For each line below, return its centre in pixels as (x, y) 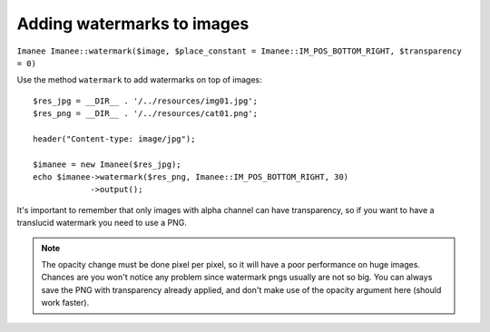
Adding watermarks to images (133, 24)
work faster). (65, 303)
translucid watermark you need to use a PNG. (102, 223)
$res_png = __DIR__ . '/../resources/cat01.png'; (146, 114)
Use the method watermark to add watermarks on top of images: (139, 80)
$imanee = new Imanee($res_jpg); (107, 164)
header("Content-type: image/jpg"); (114, 139)
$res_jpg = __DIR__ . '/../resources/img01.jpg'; (146, 101)
